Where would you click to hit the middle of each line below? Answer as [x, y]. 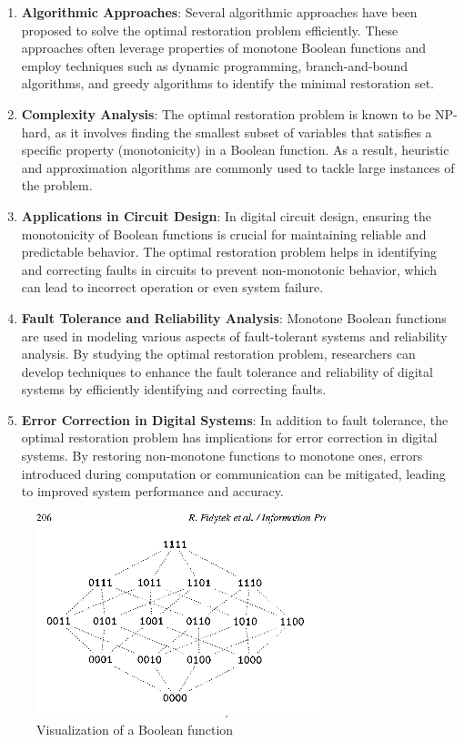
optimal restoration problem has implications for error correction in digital [229, 437]
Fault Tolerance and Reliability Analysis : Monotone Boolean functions [234, 317]
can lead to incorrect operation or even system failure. [172, 287]
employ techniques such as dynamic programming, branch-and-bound [215, 65]
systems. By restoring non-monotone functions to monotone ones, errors [222, 456]
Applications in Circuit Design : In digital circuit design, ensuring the [226, 215]
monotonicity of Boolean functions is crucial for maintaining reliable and [224, 234]
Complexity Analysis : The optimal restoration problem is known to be [226, 113]
